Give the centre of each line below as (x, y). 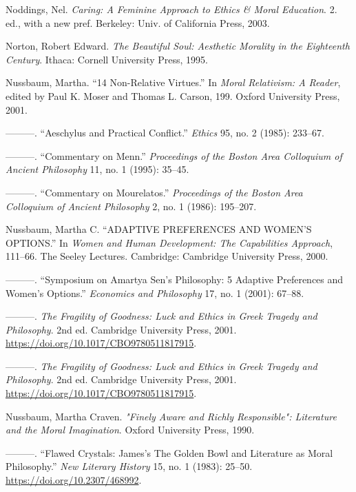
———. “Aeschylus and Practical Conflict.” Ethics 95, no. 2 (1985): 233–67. (165, 133)
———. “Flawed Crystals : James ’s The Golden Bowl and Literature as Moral (169, 452)
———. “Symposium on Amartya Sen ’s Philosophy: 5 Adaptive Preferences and (175, 279)
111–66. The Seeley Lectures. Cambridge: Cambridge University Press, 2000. (167, 256)
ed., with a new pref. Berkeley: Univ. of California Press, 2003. (138, 22)
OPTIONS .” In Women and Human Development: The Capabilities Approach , (169, 242)
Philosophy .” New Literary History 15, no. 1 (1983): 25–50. (129, 466)
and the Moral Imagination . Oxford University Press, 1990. (130, 430)
